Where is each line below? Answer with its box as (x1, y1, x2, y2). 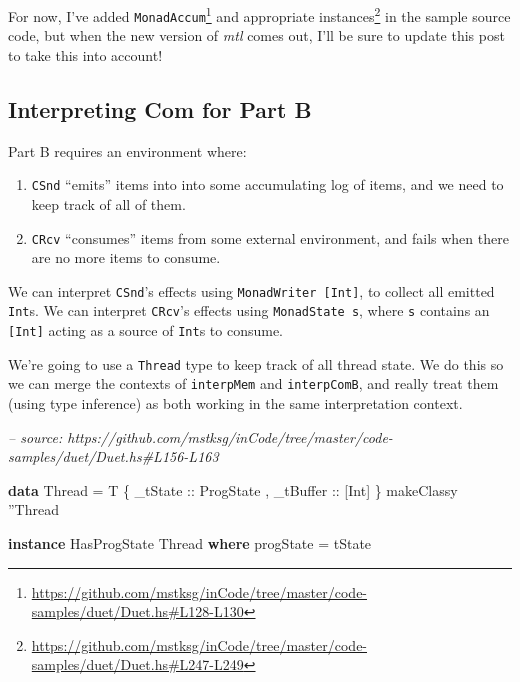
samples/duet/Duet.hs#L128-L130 (31, 601, 244, 622)
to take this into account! (8, 44, 163, 65)
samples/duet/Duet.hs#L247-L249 (31, 654, 244, 675)
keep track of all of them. (31, 193, 186, 214)
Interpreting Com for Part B (8, 93, 312, 124)
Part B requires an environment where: (8, 140, 247, 161)
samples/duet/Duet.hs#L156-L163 (8, 446, 219, 467)
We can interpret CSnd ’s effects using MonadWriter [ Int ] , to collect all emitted (8, 280, 495, 301)
